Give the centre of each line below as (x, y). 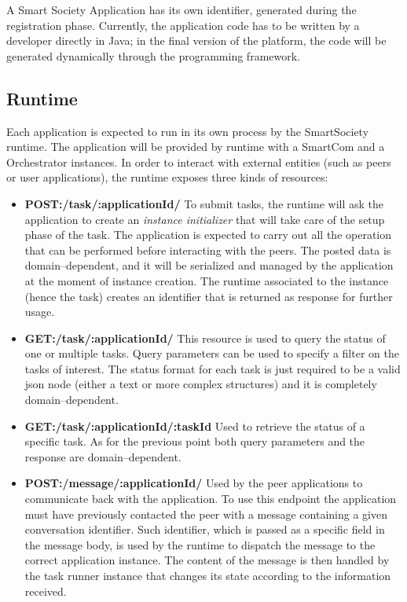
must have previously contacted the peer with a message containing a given (206, 514)
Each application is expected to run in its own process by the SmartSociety (188, 131)
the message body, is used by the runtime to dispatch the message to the (200, 544)
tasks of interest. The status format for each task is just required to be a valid (213, 368)
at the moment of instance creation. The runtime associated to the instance (207, 280)
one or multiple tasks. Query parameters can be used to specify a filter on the (212, 353)
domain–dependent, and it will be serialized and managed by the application (209, 265)
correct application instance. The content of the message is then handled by (207, 560)
